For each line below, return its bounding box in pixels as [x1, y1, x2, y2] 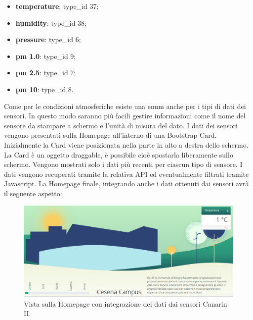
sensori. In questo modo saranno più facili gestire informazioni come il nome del [4, 110, 246, 121]
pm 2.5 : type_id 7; [15, 67, 76, 78]
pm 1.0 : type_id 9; [15, 51, 76, 61]
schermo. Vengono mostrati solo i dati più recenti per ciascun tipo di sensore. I [4, 159, 243, 169]
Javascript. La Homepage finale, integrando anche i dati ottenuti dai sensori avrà [4, 178, 249, 189]
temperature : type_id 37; [15, 1, 99, 11]
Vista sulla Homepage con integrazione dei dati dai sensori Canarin [24, 298, 227, 309]
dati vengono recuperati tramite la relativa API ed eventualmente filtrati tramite [4, 168, 249, 179]
